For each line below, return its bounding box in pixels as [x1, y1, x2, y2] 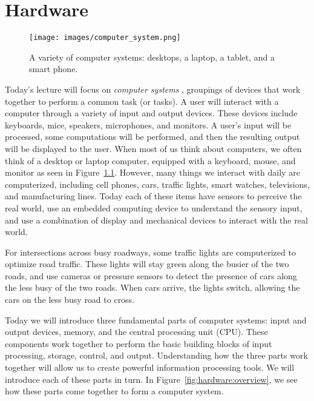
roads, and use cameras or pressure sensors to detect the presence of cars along [5, 269, 297, 282]
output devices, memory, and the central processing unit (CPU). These [5, 325, 268, 338]
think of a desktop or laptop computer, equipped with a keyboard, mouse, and [5, 154, 296, 167]
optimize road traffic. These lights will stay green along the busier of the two [5, 257, 289, 270]
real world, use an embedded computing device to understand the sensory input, [5, 201, 303, 214]
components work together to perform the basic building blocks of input [5, 337, 272, 350]
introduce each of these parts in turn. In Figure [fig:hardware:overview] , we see [5, 373, 298, 385]
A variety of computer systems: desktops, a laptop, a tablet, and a [29, 50, 275, 63]
